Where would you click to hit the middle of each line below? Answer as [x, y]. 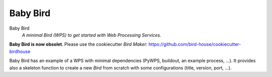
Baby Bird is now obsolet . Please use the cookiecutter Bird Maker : [79, 44]
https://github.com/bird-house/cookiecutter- [195, 44]
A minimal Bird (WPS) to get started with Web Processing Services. [92, 35]
